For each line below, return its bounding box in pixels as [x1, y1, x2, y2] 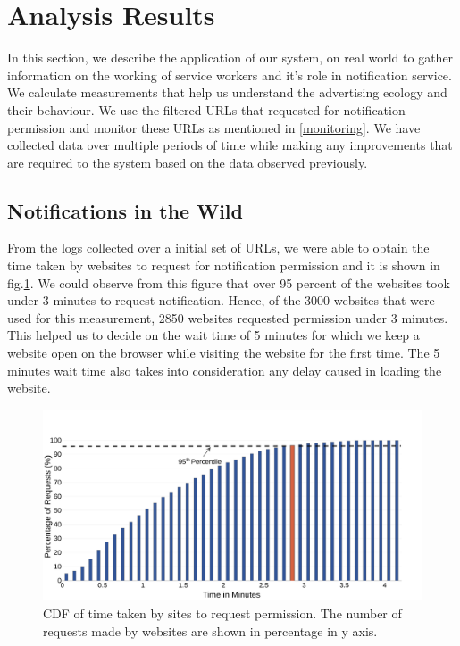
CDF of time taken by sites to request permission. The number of [43, 603, 402, 622]
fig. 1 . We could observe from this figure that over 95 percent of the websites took [7, 273, 450, 292]
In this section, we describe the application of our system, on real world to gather [7, 48, 454, 67]
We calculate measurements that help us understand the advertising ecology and [7, 83, 447, 102]
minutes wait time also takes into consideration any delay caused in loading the [7, 360, 442, 379]
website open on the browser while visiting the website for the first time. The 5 [7, 344, 440, 362]
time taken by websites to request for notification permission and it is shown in [7, 256, 440, 275]
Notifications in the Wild [7, 196, 243, 224]
